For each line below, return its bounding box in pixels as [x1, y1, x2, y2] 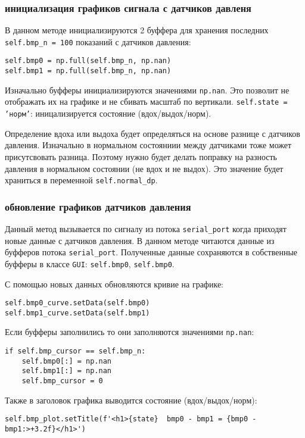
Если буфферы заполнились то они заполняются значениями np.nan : [5, 326, 254, 338]
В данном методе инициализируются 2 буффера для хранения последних [5, 24, 269, 36]
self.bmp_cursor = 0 [21, 377, 103, 386]
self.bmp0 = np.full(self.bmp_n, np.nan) [5, 57, 172, 65]
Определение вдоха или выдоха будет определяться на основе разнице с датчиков [5, 127, 300, 139]
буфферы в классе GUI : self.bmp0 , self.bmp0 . [5, 257, 175, 270]
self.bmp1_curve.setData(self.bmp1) [5, 308, 150, 317]
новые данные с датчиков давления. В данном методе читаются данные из [5, 234, 275, 246]
